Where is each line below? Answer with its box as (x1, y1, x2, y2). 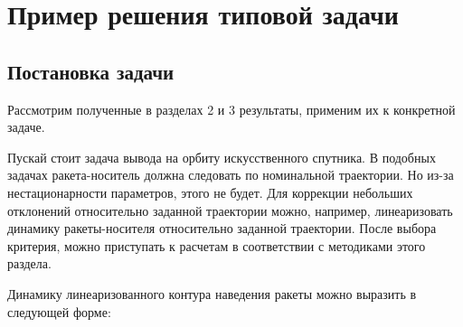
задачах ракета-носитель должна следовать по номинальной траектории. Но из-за (7, 165, 454, 184)
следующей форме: (7, 302, 111, 321)
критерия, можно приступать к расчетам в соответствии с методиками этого (7, 236, 426, 255)
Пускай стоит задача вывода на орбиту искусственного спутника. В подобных (7, 147, 436, 166)
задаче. (7, 117, 45, 136)
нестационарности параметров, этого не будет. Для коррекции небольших (7, 182, 413, 201)
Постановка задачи (7, 57, 175, 85)
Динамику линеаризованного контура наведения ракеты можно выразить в (7, 284, 417, 303)
